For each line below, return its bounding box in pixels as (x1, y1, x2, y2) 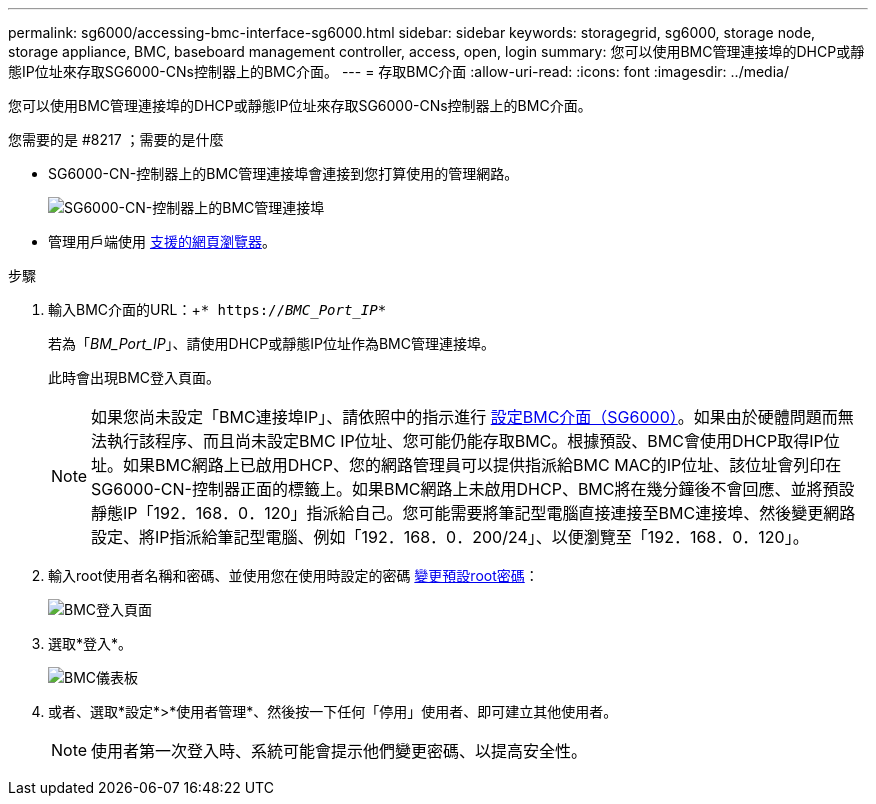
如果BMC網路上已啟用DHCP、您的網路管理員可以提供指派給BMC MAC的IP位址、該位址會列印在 (123, 455, 842, 475)
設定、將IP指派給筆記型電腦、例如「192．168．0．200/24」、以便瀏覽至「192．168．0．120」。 (91, 527, 809, 547)
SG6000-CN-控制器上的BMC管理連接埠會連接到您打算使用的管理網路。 (48, 165, 519, 182)
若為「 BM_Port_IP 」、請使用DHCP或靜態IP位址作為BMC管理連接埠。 (48, 335, 495, 352)
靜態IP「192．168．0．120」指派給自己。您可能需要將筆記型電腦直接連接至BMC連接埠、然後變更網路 (91, 503, 856, 523)
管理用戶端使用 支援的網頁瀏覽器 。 (48, 233, 276, 250)
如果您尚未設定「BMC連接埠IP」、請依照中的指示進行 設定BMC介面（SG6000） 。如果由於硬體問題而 (91, 407, 838, 427)
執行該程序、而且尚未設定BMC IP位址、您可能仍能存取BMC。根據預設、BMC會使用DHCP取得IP (107, 431, 824, 451)
